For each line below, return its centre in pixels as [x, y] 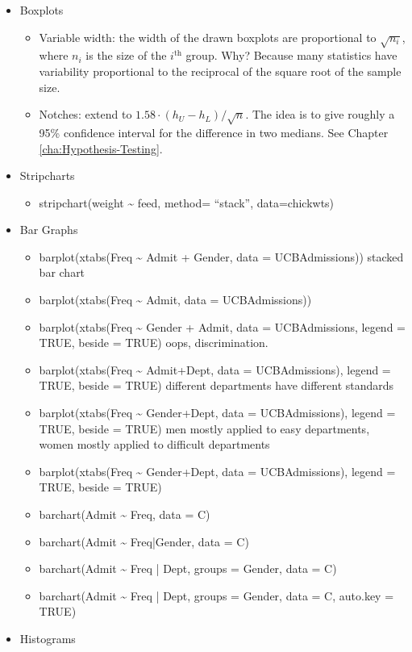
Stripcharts [47, 176]
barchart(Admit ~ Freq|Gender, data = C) [144, 541]
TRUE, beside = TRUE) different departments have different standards [216, 385]
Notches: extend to [85, 114]
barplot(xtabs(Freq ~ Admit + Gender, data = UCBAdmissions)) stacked [221, 256]
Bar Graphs [49, 230]
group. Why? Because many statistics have [291, 55]
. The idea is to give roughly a [320, 114]
